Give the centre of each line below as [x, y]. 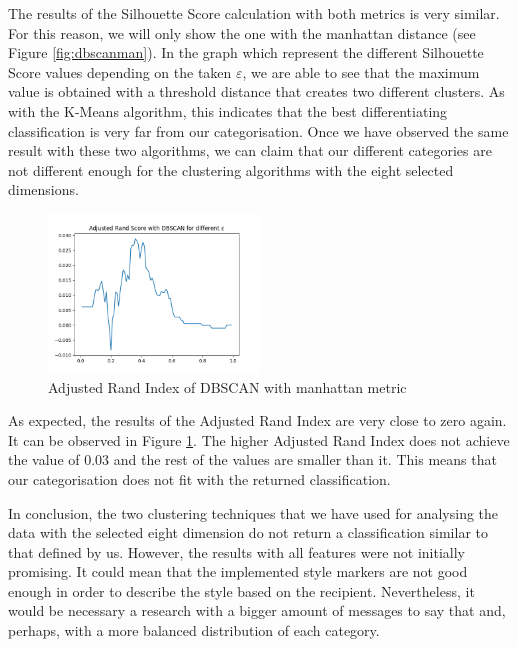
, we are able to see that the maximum [361, 71]
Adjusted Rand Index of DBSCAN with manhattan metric [227, 386]
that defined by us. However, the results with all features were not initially [237, 551]
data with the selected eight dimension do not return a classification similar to [248, 532]
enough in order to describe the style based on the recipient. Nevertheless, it [241, 590]
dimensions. [43, 189]
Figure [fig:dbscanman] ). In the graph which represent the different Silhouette [246, 52]
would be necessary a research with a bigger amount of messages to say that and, [257, 610]
